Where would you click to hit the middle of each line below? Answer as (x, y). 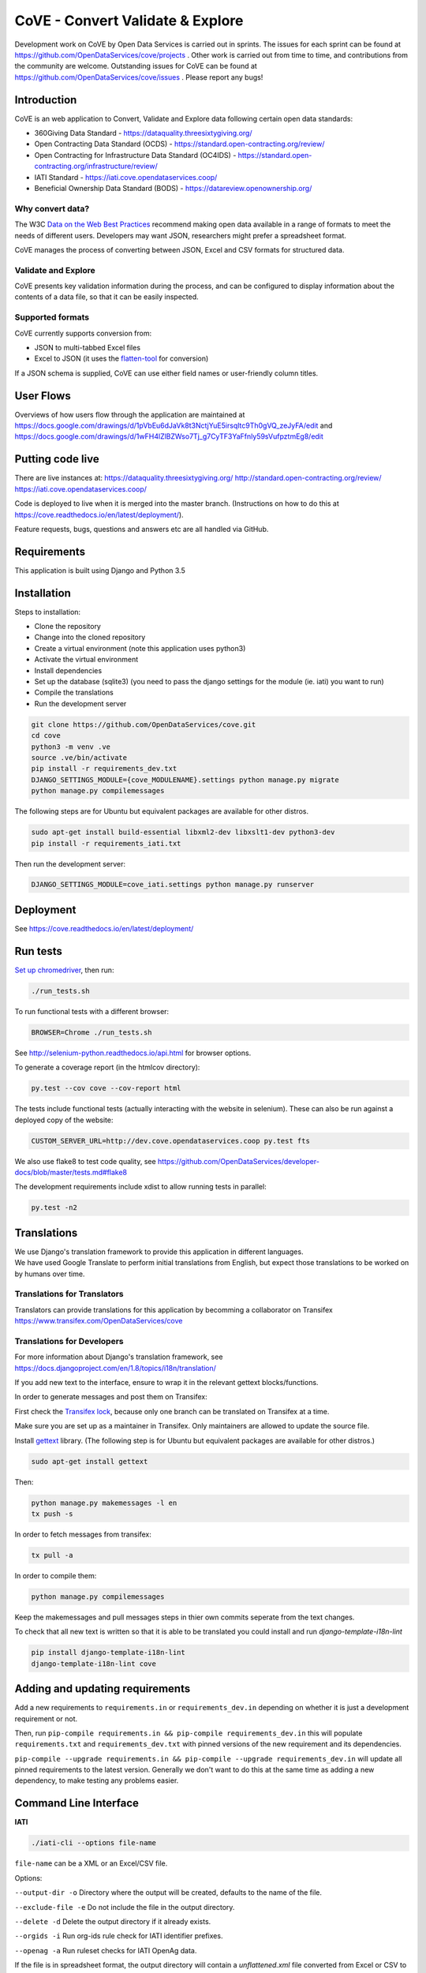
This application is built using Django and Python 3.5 (100, 570)
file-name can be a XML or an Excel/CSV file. (91, 1863)
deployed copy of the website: (64, 1120)
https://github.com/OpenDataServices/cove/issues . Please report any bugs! (139, 77)
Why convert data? (52, 208)
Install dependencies (68, 670)
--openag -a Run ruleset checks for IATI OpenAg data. (106, 1950)
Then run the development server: (70, 863)
